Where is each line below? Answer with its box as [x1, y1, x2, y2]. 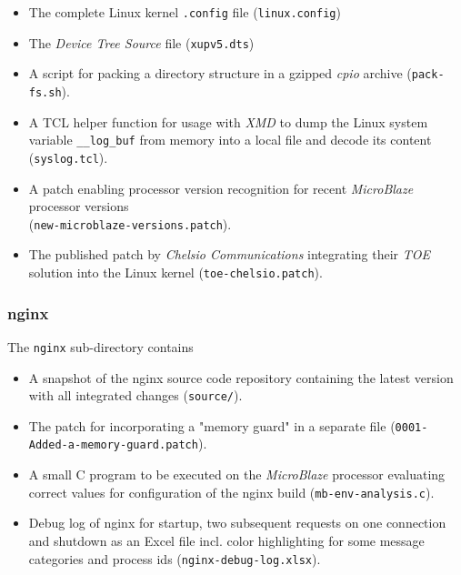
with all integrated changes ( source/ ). [28, 386, 243, 405]
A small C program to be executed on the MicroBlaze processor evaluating [28, 465, 446, 484]
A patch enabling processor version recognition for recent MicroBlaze [28, 178, 414, 197]
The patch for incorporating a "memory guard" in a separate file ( [28, 416, 396, 435]
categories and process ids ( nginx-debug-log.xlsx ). [28, 549, 321, 568]
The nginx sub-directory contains [7, 337, 194, 356]
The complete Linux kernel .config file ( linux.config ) [28, 3, 341, 21]
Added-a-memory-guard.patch [28, 439, 198, 452]
